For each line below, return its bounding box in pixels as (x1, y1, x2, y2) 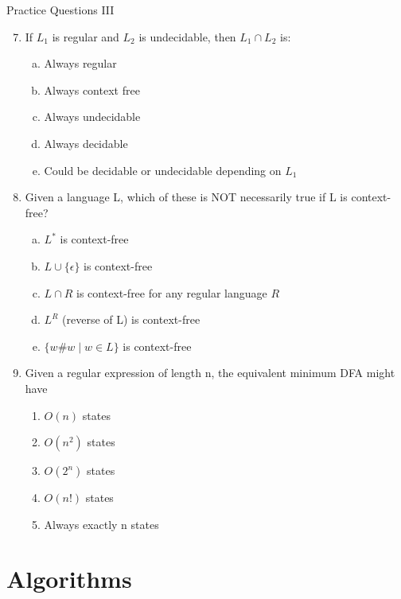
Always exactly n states (44, 515, 159, 532)
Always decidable (44, 134, 128, 151)
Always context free (44, 81, 140, 98)
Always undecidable (44, 108, 141, 125)
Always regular (44, 55, 117, 72)
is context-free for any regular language (76, 284, 267, 301)
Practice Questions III (6, 2, 115, 18)
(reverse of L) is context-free (62, 311, 200, 328)
